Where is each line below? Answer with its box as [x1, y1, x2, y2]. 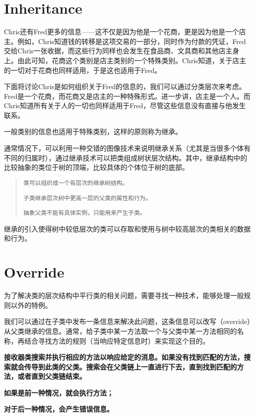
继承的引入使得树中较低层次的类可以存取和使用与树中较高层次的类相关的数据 [4, 223, 251, 233]
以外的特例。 [10, 300, 52, 310]
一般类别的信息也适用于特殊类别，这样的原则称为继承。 [4, 126, 182, 137]
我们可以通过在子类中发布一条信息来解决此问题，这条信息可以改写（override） [4, 316, 251, 326]
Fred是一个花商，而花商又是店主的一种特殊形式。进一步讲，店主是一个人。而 [4, 91, 251, 101]
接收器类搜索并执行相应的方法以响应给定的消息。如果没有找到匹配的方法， [4, 352, 244, 362]
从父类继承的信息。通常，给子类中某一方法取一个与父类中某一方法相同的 [4, 325, 237, 336]
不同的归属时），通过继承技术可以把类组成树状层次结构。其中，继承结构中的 [4, 152, 247, 162]
